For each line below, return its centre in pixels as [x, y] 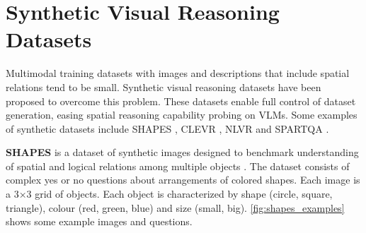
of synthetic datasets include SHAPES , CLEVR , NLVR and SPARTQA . [167, 128]
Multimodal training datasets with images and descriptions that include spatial [178, 73]
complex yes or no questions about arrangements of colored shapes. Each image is [183, 180]
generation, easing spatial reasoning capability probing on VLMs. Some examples [182, 115]
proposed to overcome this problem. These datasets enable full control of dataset [181, 101]
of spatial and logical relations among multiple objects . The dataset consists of [178, 166]
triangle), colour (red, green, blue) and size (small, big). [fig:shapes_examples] [175, 207]
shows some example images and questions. [99, 221]
